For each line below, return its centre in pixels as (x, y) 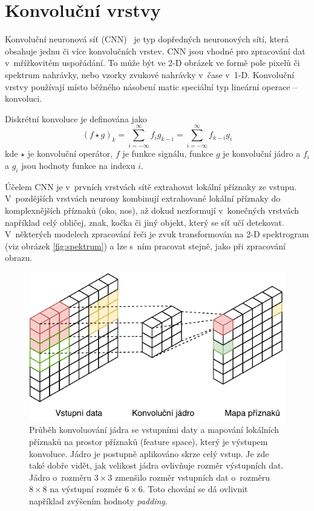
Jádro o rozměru (60, 477)
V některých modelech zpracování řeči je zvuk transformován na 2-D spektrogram (157, 234)
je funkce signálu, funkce (168, 153)
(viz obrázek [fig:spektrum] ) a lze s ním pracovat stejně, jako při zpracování (145, 246)
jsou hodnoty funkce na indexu (78, 165)
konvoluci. (24, 98)
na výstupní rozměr (86, 489)
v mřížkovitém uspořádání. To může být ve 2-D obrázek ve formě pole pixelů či (152, 63)
